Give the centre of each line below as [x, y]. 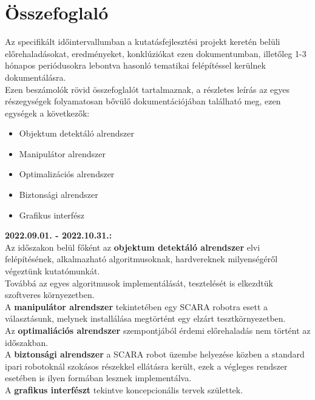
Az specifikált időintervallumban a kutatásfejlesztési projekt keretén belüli [143, 42]
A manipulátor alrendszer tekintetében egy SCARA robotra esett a [137, 306]
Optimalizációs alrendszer [67, 174]
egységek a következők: [47, 113]
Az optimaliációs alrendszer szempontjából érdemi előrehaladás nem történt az [158, 330]
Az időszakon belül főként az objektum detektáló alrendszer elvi [133, 247]
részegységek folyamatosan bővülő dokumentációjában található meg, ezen [143, 101]
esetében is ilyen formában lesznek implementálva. [98, 378]
